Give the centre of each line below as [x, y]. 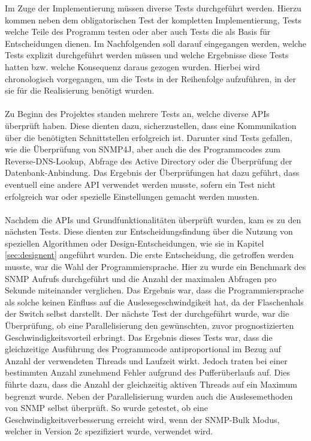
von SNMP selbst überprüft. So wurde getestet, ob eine [106, 408]
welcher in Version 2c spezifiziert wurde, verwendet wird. [109, 431]
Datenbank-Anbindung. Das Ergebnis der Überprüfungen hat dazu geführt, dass [152, 172]
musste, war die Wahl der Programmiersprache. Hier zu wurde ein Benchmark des [155, 267]
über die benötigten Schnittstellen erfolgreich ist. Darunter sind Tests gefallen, [149, 137]
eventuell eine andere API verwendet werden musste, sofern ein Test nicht [140, 184]
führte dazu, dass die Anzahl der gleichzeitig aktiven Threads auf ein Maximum [151, 384]
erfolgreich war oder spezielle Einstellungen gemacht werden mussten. [132, 196]
